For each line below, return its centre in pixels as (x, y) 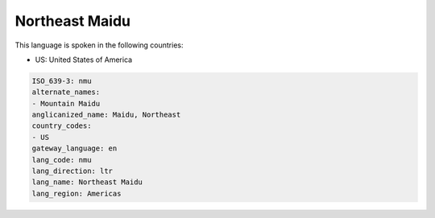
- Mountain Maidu (66, 103)
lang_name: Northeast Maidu (87, 182)
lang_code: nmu (62, 160)
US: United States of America (84, 60)
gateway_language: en (75, 148)
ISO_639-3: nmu (62, 81)
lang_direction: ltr (72, 171)
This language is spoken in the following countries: (99, 45)
